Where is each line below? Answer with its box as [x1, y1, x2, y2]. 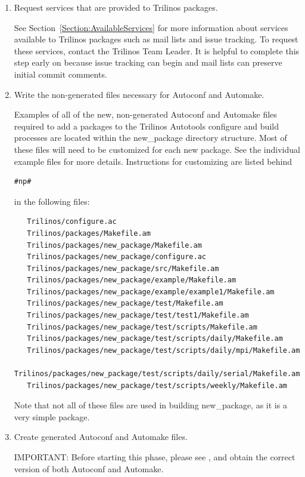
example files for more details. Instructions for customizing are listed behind [14, 155, 292, 167]
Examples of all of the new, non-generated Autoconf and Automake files [14, 108, 277, 121]
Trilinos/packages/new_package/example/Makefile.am [27, 276, 236, 285]
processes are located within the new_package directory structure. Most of [14, 131, 287, 144]
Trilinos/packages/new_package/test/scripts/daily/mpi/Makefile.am [27, 346, 300, 355]
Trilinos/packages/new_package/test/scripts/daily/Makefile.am [27, 334, 283, 343]
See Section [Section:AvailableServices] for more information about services [14, 21, 288, 33]
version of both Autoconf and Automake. [14, 462, 164, 475]
